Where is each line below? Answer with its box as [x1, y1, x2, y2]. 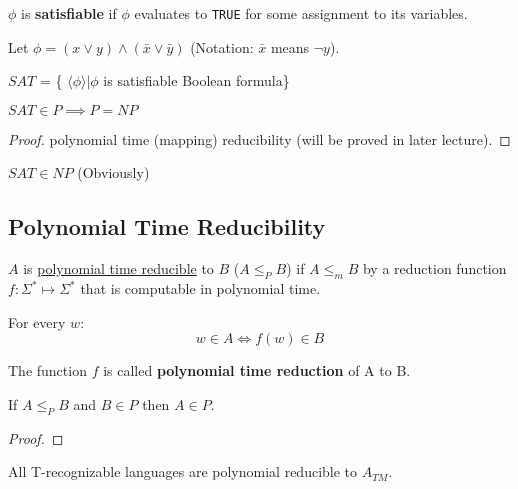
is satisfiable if [21, 3, 117, 23]
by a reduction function [362, 258, 507, 279]
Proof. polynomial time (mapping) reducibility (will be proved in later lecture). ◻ [8, 128, 511, 149]
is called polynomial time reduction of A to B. [103, 360, 411, 381]
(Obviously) [77, 162, 150, 183]
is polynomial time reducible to [23, 258, 214, 279]
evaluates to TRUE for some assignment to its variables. [134, 3, 468, 23]
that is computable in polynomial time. [80, 278, 321, 299]
